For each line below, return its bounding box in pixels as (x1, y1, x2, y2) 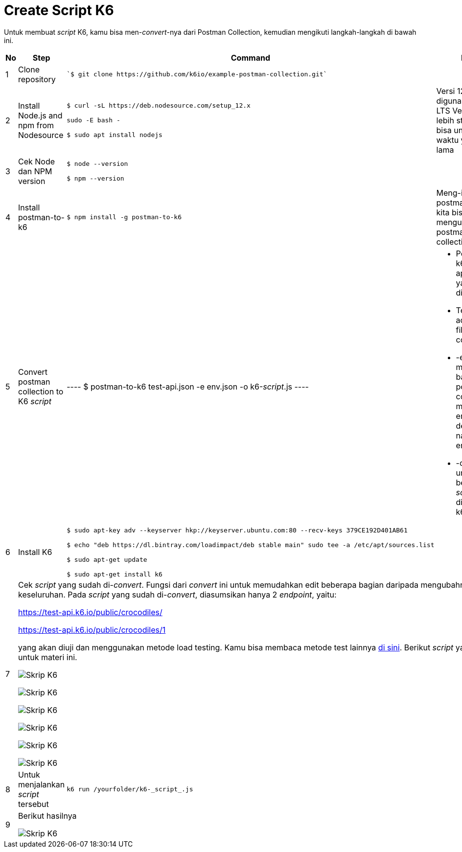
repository (18, 74, 56, 84)
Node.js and (18, 110, 63, 120)
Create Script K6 (4, 2, 114, 19)
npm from (18, 120, 54, 130)
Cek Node (18, 156, 55, 166)
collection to (18, 386, 64, 396)
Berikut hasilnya (18, 810, 77, 821)
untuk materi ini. (18, 652, 77, 662)
